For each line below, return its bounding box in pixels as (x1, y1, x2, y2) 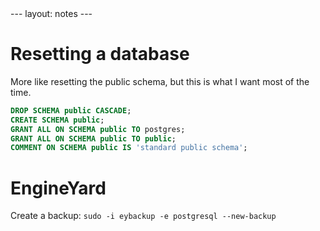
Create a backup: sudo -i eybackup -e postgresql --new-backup (10, 210, 277, 222)
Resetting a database (10, 43, 190, 66)
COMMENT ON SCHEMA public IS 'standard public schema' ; (10, 143, 248, 153)
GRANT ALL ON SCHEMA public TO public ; (10, 133, 177, 144)
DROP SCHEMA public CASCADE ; (10, 105, 132, 116)
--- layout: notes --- (10, 8, 93, 19)
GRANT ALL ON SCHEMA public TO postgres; (10, 124, 186, 134)
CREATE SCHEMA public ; (10, 115, 105, 125)
